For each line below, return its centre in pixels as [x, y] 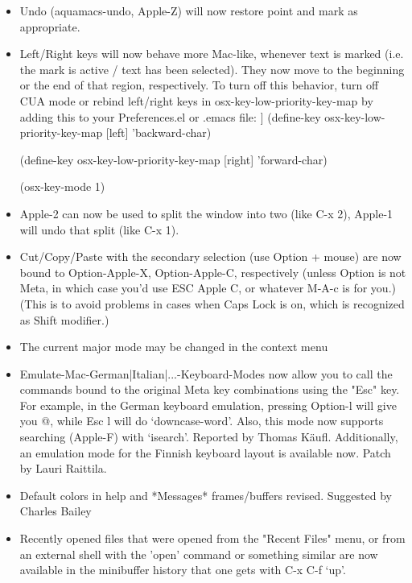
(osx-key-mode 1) [62, 186]
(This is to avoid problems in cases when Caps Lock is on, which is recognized [212, 303]
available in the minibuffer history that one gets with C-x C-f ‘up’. [183, 570]
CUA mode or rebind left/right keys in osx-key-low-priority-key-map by [196, 100]
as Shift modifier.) [64, 319]
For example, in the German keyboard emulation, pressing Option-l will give [208, 405]
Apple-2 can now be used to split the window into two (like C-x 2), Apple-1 [206, 213]
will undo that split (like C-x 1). [99, 229]
